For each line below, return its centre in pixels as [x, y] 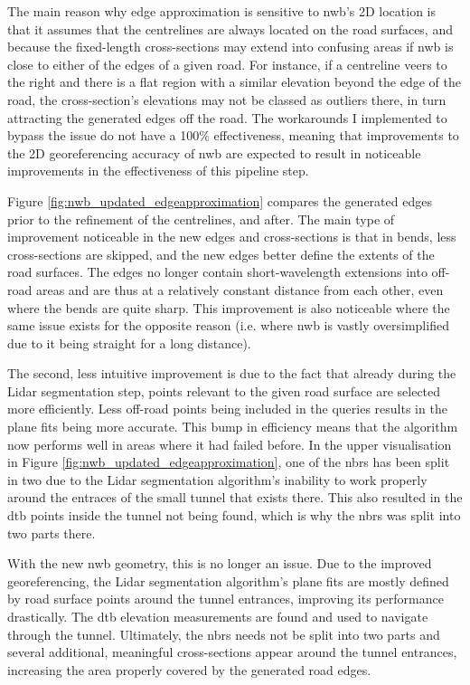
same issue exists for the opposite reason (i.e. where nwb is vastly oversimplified [228, 325]
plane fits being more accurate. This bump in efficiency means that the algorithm [233, 427]
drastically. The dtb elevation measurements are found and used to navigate [218, 616]
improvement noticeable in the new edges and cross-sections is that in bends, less [232, 237]
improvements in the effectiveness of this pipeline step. [158, 171]
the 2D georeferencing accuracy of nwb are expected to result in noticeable [214, 152]
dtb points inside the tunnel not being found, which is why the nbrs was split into [234, 515]
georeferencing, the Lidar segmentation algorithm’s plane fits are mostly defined [228, 580]
